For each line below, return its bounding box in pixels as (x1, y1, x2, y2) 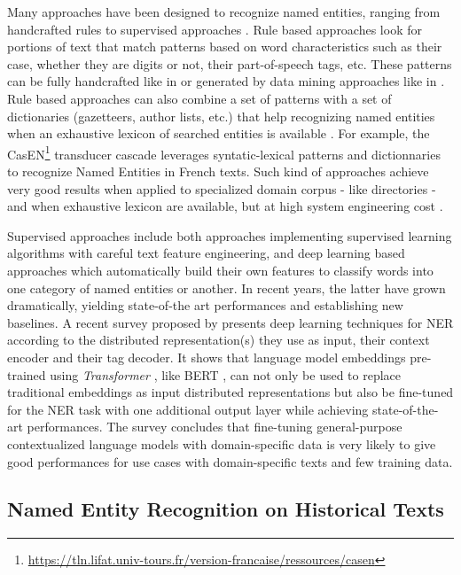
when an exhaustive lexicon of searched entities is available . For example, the (7, 124, 430, 143)
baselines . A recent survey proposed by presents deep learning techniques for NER (7, 313, 454, 331)
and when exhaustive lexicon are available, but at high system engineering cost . (7, 197, 443, 215)
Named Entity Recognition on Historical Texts (7, 495, 444, 523)
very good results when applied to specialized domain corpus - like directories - (7, 179, 436, 198)
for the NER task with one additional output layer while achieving (7, 400, 369, 418)
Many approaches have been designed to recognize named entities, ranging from (7, 3, 441, 20)
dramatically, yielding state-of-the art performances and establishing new (7, 296, 403, 315)
